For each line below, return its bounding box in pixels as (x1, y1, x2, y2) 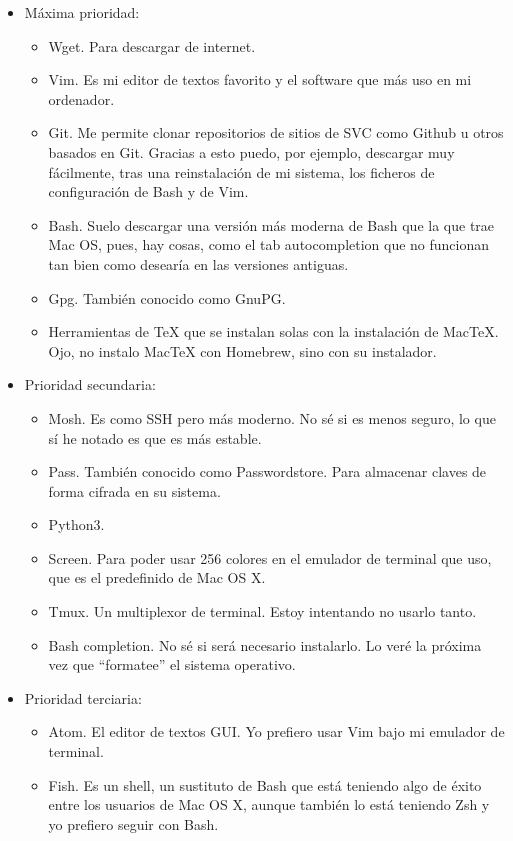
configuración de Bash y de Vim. (48, 181, 249, 202)
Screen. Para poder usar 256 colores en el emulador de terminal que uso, (48, 547, 492, 568)
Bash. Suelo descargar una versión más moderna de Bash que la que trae (48, 214, 495, 235)
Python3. (48, 514, 105, 535)
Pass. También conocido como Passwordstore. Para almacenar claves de (48, 461, 487, 482)
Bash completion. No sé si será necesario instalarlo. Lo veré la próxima (48, 634, 482, 655)
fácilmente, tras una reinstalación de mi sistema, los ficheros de (48, 161, 435, 182)
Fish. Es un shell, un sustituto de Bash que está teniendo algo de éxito (48, 774, 482, 795)
